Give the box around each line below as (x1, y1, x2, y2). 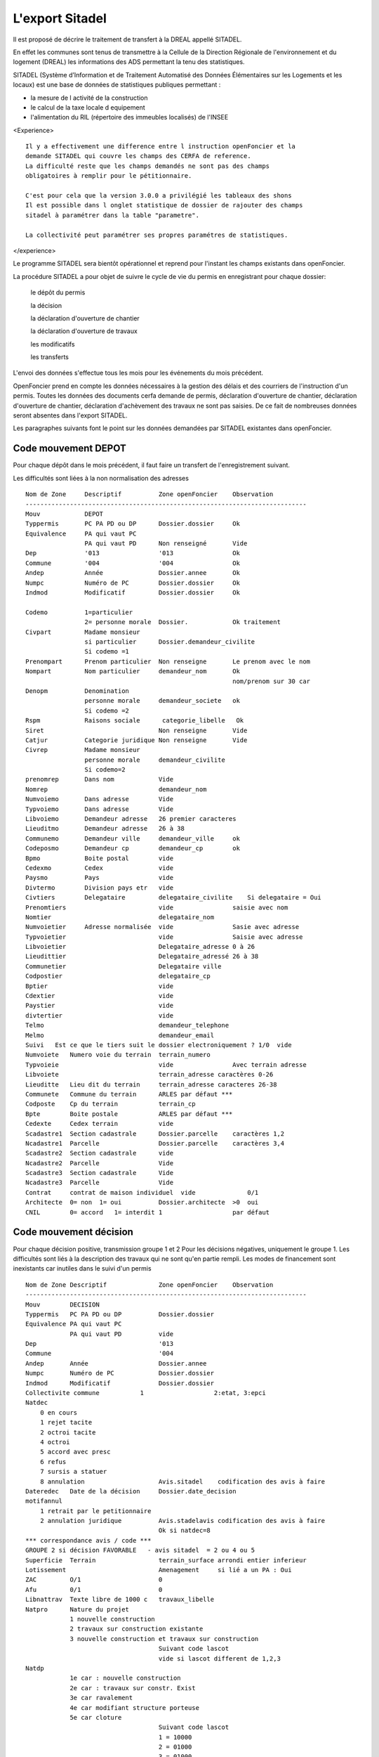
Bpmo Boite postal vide (25, 854, 174, 862)
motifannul (25, 1497, 63, 1505)
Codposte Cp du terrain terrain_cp (25, 1100, 196, 1108)
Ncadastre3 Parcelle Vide (25, 1179, 174, 1187)
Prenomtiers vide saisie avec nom (25, 903, 288, 912)
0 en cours (39, 1408, 78, 1416)
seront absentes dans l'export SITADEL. (13, 411, 128, 420)
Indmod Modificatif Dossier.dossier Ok (25, 589, 240, 597)
